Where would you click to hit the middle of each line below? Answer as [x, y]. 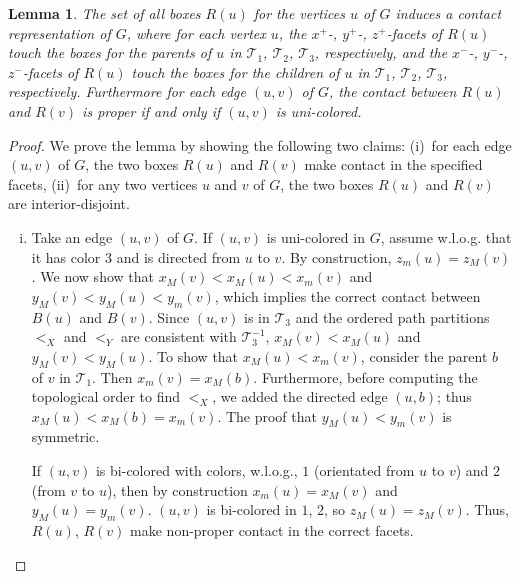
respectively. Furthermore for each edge [127, 91]
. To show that [193, 355]
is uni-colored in [315, 236]
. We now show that [92, 276]
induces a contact [448, 13]
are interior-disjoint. [69, 203]
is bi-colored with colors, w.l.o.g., [196, 470]
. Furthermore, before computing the [365, 376]
